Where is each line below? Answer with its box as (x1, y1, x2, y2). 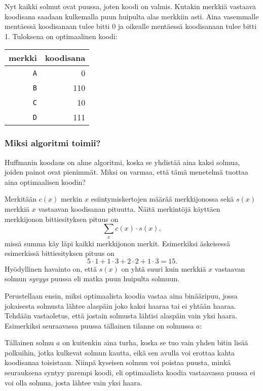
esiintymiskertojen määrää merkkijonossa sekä (91, 193, 234, 204)
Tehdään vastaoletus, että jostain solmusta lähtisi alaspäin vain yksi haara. (5, 310, 237, 321)
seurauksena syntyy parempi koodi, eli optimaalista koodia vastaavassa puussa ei (5, 367, 255, 378)
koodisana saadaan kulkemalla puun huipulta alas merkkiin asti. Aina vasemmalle (5, 11, 259, 21)
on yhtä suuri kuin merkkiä (121, 263, 206, 274)
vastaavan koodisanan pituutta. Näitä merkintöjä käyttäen (38, 203, 220, 214)
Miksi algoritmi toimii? (5, 137, 101, 149)
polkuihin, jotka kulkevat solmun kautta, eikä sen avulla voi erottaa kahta (5, 347, 235, 357)
